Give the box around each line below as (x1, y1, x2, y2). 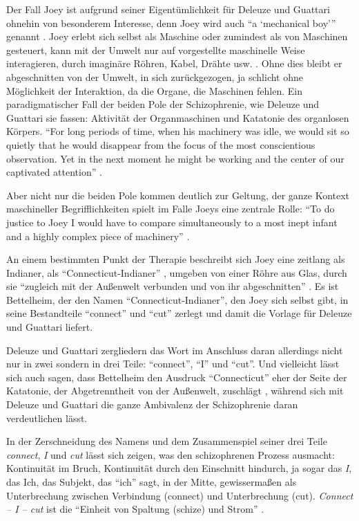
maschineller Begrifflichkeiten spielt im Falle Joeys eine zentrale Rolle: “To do (6, 201, 335, 216)
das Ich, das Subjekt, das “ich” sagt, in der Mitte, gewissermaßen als (6, 475, 297, 488)
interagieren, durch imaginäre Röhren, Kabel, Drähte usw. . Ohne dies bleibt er (6, 56, 342, 71)
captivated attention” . (6, 165, 102, 179)
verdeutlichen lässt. (6, 410, 88, 425)
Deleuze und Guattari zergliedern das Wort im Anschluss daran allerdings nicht (6, 342, 343, 357)
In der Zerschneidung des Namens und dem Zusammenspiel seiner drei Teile (6, 434, 327, 448)
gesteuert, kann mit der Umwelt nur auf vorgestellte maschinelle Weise (6, 42, 305, 57)
